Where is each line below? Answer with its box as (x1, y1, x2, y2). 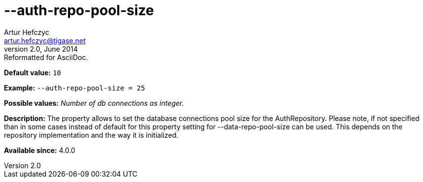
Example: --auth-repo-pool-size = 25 (4, 83, 145, 92)
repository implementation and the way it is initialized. (4, 130, 178, 139)
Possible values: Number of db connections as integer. (4, 98, 184, 107)
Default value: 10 (4, 68, 61, 77)
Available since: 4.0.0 (4, 146, 75, 154)
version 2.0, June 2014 (4, 44, 78, 53)
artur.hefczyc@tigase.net (4, 36, 86, 45)
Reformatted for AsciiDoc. (4, 53, 88, 61)
